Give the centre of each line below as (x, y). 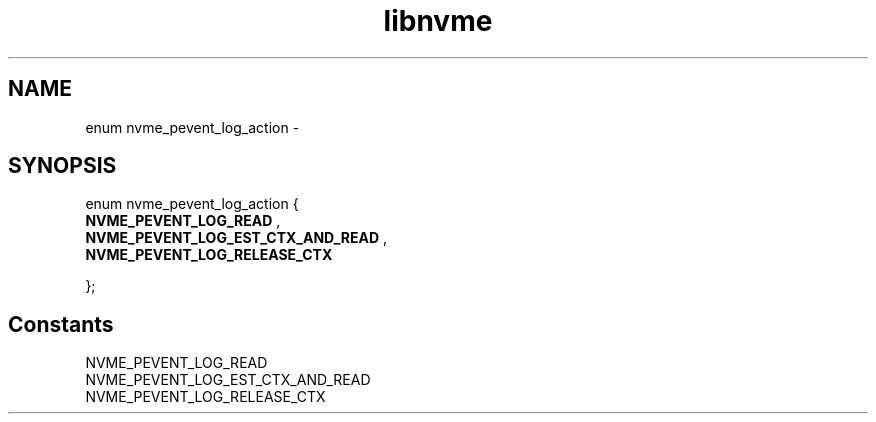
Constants (61, 324)
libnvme (438, 21)
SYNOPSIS (62, 166)
